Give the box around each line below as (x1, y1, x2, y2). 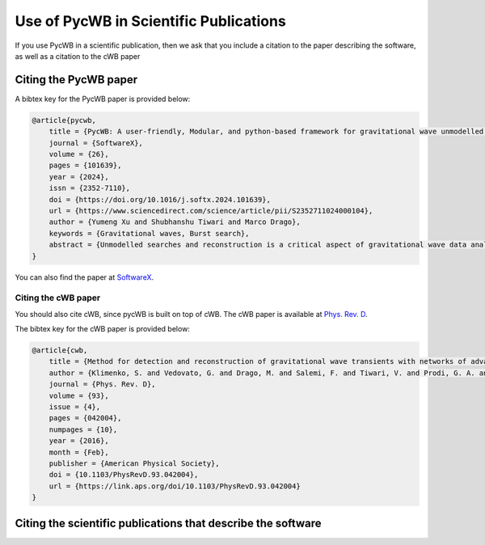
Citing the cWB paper (15, 292, 101, 303)
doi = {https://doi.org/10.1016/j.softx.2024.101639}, (48, 195, 271, 204)
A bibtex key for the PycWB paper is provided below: (15, 94, 191, 104)
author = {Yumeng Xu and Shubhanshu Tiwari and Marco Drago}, (48, 218, 301, 226)
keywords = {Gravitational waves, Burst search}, (48, 229, 250, 238)
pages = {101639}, (48, 161, 122, 170)
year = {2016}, (48, 437, 109, 446)
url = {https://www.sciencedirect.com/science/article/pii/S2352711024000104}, (48, 206, 373, 215)
